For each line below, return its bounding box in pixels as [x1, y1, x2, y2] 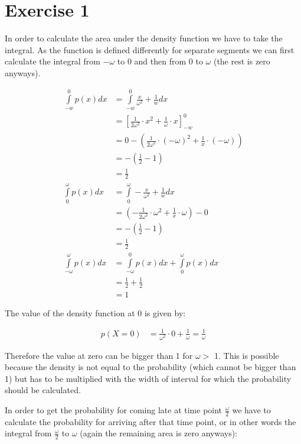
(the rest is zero [213, 55, 270, 67]
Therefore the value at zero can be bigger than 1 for [5, 349, 193, 361]
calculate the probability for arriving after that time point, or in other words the [5, 415, 296, 427]
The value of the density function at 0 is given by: [5, 306, 186, 319]
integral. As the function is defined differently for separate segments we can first [5, 43, 295, 56]
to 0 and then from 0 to [117, 55, 203, 67]
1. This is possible [214, 349, 279, 361]
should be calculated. [5, 384, 81, 396]
